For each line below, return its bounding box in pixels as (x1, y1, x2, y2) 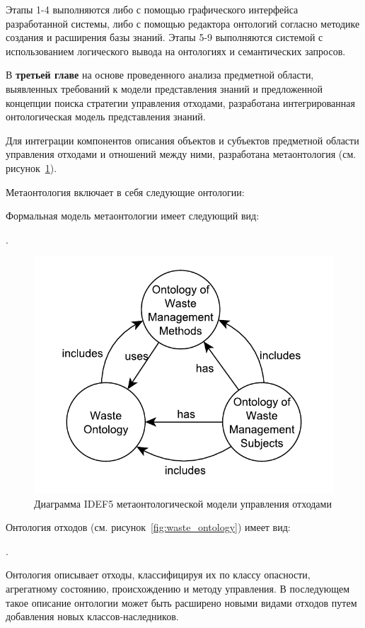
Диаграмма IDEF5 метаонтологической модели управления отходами (34, 496, 332, 510)
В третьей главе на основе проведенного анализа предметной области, (6, 67, 314, 82)
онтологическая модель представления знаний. (6, 109, 206, 124)
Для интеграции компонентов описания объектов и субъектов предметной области (6, 132, 359, 147)
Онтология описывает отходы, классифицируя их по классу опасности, (6, 567, 311, 582)
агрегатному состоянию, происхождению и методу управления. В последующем (6, 581, 350, 595)
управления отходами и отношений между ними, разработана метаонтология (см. (6, 147, 357, 161)
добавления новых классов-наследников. (6, 609, 179, 624)
